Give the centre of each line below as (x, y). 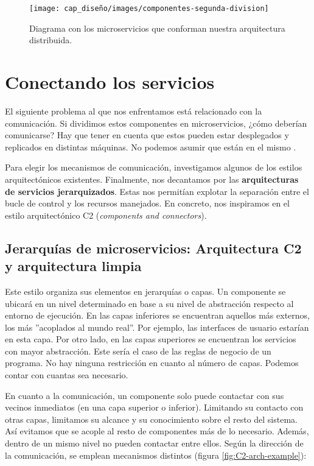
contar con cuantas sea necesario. (67, 375)
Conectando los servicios (110, 82)
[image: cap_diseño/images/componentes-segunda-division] (149, 9)
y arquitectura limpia (73, 266)
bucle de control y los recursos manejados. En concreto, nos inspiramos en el (147, 203)
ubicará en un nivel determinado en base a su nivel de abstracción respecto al (149, 303)
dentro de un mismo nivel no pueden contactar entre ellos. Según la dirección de (154, 443)
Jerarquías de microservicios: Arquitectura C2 (153, 248)
